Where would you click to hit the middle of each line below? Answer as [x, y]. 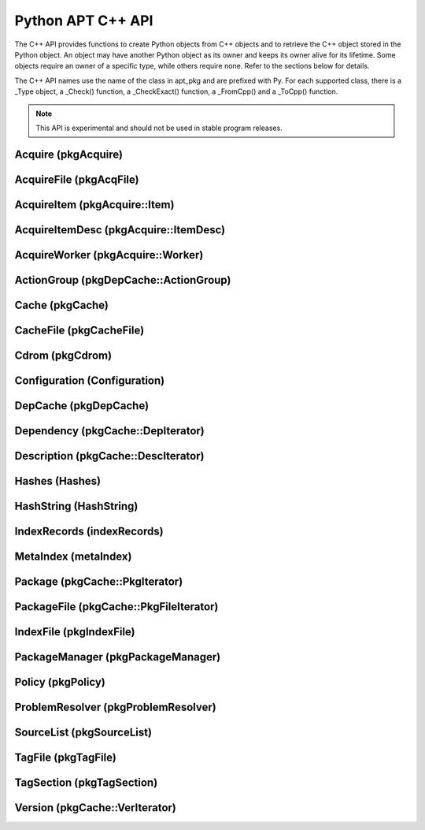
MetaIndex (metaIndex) [73, 556]
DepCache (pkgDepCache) [82, 406]
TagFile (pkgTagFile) [66, 758]
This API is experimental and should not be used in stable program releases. [159, 128]
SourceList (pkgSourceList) [83, 733]
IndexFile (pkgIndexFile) [75, 632]
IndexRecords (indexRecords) [89, 531]
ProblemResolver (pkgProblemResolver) [115, 707]
